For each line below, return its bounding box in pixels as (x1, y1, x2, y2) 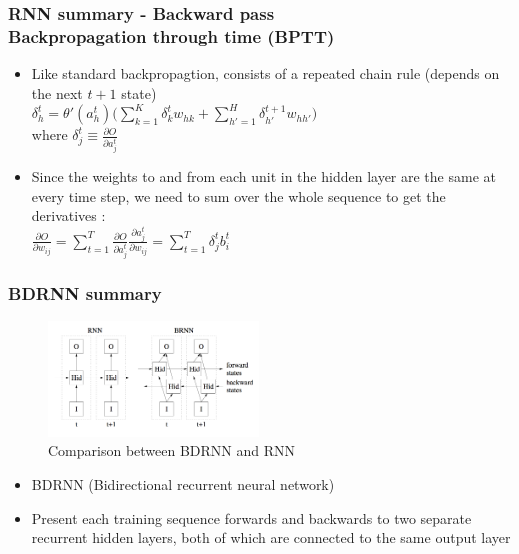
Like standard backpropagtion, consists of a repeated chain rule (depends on (31, 63, 500, 84)
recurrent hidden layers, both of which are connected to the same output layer (31, 527, 511, 548)
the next (31, 82, 83, 103)
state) (121, 82, 157, 103)
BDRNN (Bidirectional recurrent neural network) (31, 473, 335, 494)
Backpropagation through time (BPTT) (8, 23, 335, 48)
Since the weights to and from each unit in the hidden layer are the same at (31, 166, 496, 187)
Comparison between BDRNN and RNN (48, 440, 296, 461)
